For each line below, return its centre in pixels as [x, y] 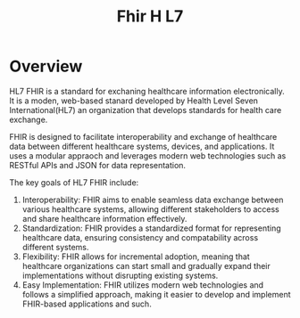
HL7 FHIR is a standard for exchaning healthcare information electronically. [147, 91]
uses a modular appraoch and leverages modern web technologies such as [148, 155]
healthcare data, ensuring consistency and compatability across [140, 237]
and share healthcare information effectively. [104, 218]
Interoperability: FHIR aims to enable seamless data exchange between [153, 200]
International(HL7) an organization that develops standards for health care [146, 110]
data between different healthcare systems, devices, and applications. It [142, 146]
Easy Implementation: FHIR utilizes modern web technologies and [143, 285]
